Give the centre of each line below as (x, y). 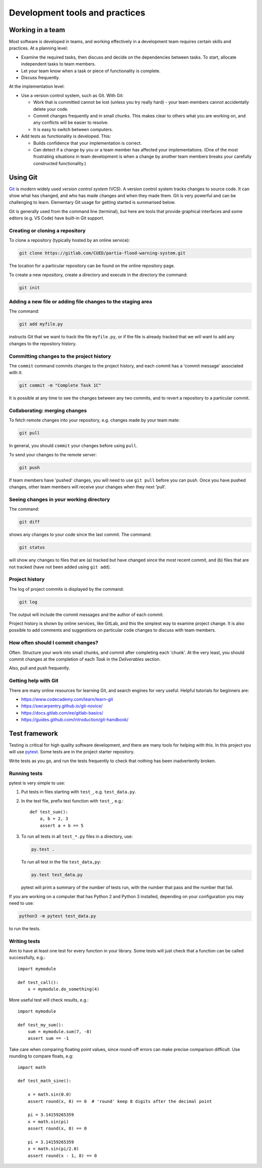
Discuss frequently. (41, 78)
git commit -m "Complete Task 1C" (60, 385)
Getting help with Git (34, 681)
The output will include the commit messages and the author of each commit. (86, 615)
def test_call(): (38, 982)
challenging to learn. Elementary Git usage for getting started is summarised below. (92, 202)
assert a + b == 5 (62, 826)
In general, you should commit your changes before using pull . (73, 446)
